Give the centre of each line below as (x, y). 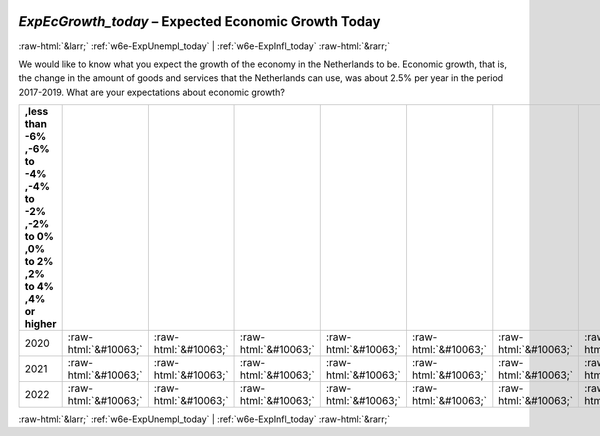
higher (40, 324)
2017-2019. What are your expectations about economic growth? (151, 92)
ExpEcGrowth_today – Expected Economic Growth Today (199, 21)
